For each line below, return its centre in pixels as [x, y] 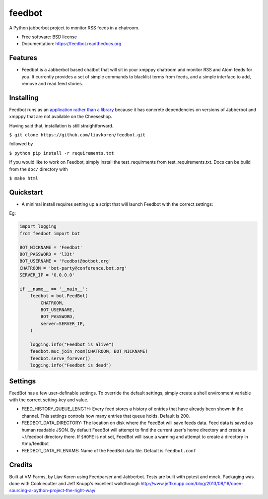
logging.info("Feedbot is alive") [72, 344]
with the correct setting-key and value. [49, 400]
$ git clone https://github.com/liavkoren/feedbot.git [77, 135]
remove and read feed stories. [52, 84]
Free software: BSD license [49, 37]
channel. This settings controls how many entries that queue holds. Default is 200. [106, 416]
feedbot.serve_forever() [60, 358]
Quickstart [26, 192]
